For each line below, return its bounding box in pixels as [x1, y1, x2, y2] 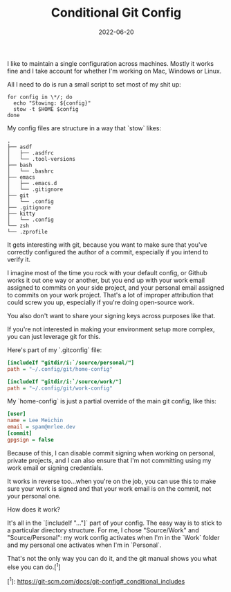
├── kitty [7, 210, 36, 217]
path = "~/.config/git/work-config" [7, 385, 113, 392]
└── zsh [7, 222, 30, 229]
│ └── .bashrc [7, 168, 54, 175]
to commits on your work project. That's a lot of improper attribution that [7, 290, 214, 299]
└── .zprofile [7, 228, 48, 235]
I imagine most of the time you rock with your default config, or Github [7, 268, 207, 277]
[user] [7, 410, 26, 417]
